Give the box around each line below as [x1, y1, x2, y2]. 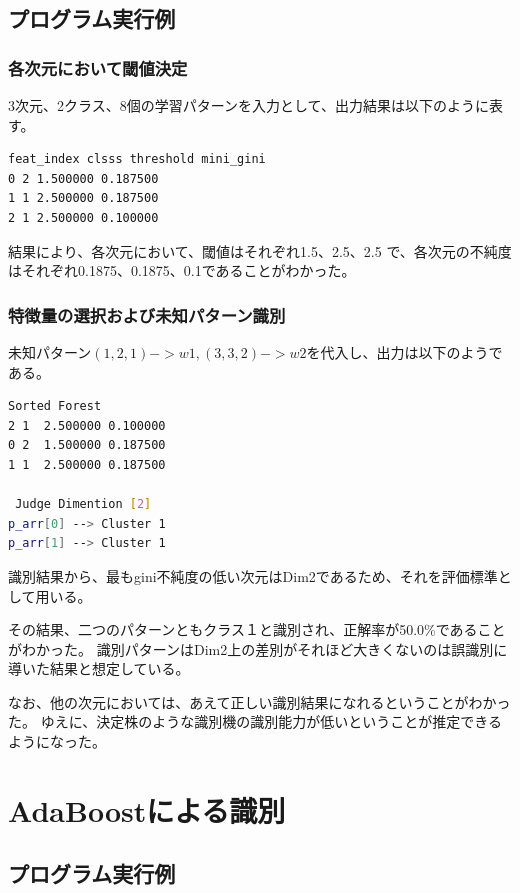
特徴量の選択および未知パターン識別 [8, 302, 286, 327]
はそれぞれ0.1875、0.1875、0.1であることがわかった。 [8, 260, 356, 281]
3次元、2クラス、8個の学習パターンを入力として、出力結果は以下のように [8, 95, 489, 115]
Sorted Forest [8, 399, 102, 414]
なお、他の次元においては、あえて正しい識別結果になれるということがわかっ [8, 691, 511, 712]
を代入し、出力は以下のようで [306, 341, 503, 362]
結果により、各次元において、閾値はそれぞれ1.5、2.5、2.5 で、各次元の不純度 [8, 240, 512, 261]
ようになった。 [8, 731, 106, 752]
